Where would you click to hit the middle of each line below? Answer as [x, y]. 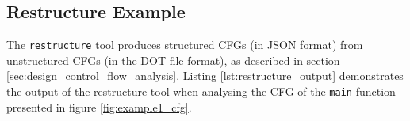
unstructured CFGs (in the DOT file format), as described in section [173, 60]
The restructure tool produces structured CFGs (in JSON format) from [185, 45]
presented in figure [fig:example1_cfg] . [99, 106]
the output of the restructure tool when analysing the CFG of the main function [201, 91]
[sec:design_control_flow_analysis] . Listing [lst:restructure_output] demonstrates [205, 76]
